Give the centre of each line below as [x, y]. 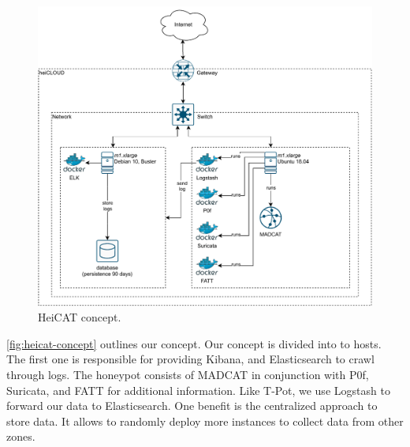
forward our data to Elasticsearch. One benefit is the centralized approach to [192, 406]
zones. [21, 436]
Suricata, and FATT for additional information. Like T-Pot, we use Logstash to [198, 390]
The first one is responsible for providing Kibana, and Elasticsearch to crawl [190, 359]
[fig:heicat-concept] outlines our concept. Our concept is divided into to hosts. [194, 343]
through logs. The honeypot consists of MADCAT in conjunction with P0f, [188, 375]
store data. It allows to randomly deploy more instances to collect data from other [205, 421]
